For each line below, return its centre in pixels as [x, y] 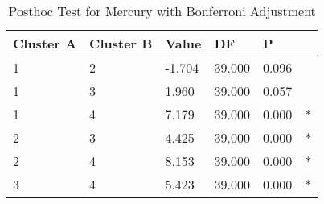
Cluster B [121, 43]
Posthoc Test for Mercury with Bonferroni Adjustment [162, 11]
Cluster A [45, 43]
